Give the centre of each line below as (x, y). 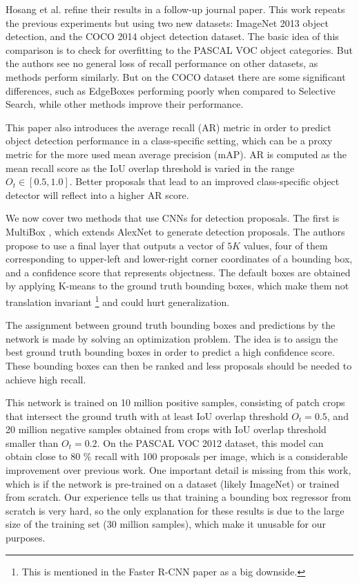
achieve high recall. (46, 379)
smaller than (32, 442)
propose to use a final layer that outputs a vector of (115, 245)
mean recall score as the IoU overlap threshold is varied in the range (150, 168)
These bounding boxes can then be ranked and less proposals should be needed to (179, 365)
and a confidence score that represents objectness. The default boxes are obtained (178, 272)
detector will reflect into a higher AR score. (97, 194)
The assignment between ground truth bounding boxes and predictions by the (171, 325)
